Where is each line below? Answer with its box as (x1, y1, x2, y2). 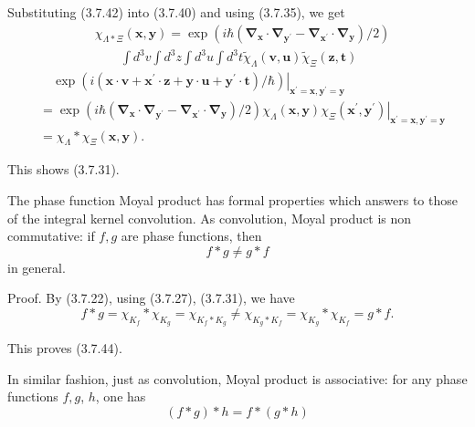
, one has (95, 387, 146, 406)
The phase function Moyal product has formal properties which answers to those (7, 191, 458, 210)
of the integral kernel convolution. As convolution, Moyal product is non (7, 208, 412, 227)
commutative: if (7, 226, 95, 245)
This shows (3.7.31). (7, 160, 120, 179)
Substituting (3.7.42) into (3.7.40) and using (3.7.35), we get (7, 3, 345, 21)
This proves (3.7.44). (7, 338, 122, 358)
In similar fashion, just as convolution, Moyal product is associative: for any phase (7, 369, 468, 388)
